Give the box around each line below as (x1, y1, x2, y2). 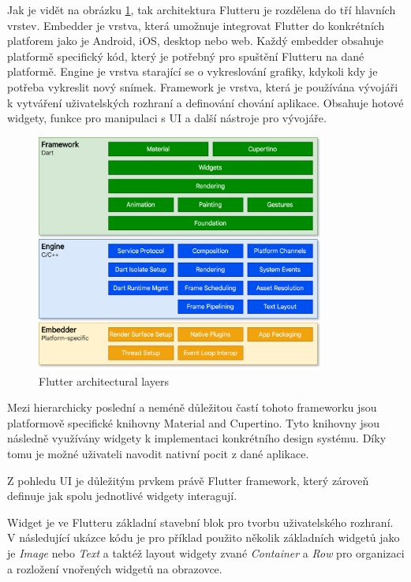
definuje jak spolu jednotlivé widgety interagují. (7, 487, 237, 504)
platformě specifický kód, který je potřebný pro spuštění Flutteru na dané (7, 47, 364, 64)
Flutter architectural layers (39, 372, 169, 389)
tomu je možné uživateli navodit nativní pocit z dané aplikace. (7, 445, 309, 461)
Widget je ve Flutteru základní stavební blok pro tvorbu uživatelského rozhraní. (7, 513, 394, 530)
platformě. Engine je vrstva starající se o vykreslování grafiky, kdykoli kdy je (7, 63, 378, 80)
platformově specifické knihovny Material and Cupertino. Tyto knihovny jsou (7, 414, 380, 431)
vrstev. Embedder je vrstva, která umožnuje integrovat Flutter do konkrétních (7, 17, 385, 33)
